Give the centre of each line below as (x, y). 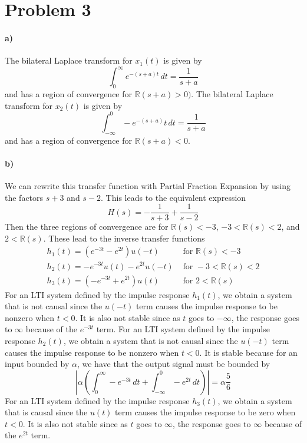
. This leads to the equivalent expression (174, 197)
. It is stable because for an (248, 352)
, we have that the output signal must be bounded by (174, 364)
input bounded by (37, 364)
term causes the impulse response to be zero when (205, 412)
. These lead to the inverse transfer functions (124, 238)
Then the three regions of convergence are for (87, 227)
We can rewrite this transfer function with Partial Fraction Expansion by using (148, 185)
